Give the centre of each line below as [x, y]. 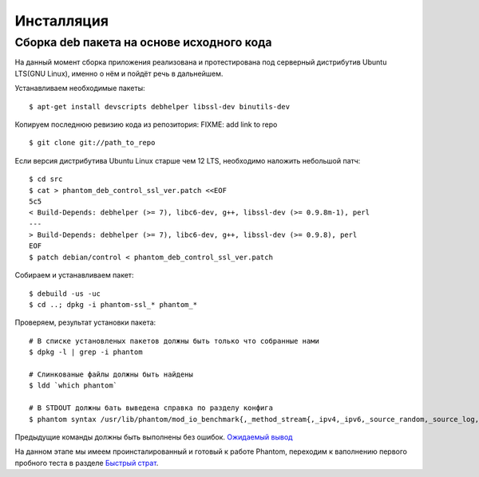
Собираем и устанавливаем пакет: [74, 275]
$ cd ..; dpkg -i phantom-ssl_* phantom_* [113, 305]
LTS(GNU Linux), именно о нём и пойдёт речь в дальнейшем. [119, 73]
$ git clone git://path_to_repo [92, 143]
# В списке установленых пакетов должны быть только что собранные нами [174, 341]
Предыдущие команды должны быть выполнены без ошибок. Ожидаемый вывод [154, 437]
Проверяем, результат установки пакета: [85, 322]
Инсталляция [62, 21]
